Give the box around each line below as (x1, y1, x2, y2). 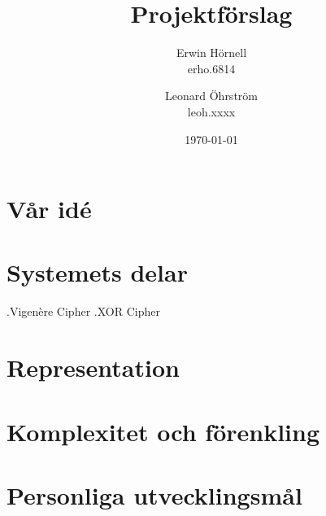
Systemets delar (7, 256, 188, 289)
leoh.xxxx (187, 103, 236, 120)
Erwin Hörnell (176, 44, 247, 61)
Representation (7, 351, 180, 384)
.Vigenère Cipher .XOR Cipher (7, 303, 160, 320)
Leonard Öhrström (165, 87, 258, 104)
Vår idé (7, 192, 92, 225)
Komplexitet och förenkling (7, 414, 320, 448)
